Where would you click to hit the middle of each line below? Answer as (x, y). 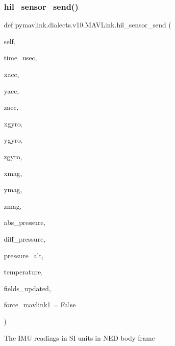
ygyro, (13, 140)
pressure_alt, (24, 255)
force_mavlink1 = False (40, 305)
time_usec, (21, 58)
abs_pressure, (25, 222)
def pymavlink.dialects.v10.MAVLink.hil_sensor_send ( (87, 25)
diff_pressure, (25, 238)
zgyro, (13, 156)
